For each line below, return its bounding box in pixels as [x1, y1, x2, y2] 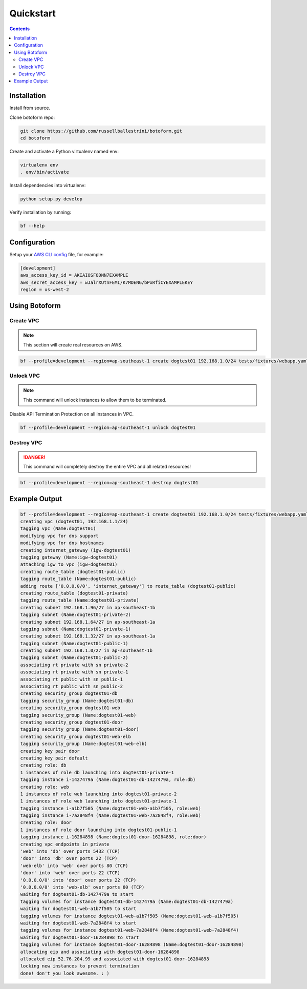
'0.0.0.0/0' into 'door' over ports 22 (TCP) [20, 877, 137, 883]
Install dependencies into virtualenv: [9, 182, 86, 189]
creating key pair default [20, 755, 88, 761]
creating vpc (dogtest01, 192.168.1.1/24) [20, 519, 128, 525]
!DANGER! [23, 454, 46, 460]
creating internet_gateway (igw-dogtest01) [20, 547, 131, 553]
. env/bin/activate [20, 169, 69, 175]
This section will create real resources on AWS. [23, 341, 123, 348]
